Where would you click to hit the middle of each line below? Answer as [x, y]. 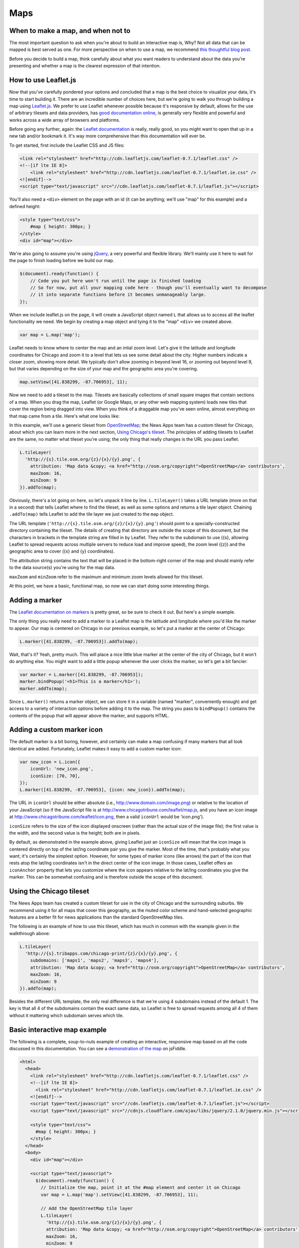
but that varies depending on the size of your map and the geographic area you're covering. [104, 369]
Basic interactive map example [58, 1030]
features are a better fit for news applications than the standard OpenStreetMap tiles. [96, 917]
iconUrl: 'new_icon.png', [62, 769]
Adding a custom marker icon [56, 730]
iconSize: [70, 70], [55, 776]
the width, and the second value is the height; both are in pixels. [75, 833]
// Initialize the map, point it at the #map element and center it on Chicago [141, 1188]
